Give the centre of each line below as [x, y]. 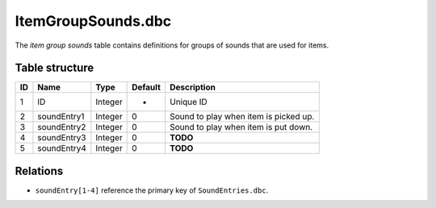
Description [193, 87]
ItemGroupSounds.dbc [93, 21]
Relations [39, 171]
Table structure [55, 68]
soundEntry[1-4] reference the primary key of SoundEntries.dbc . [152, 190]
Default [146, 87]
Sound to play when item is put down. [241, 127]
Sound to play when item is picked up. [242, 117]
